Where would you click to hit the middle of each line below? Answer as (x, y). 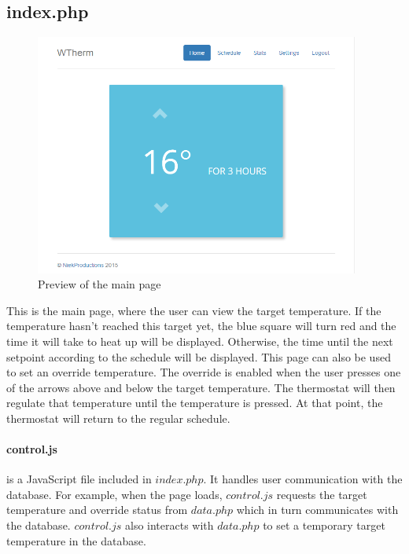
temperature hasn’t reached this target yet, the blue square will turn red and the (201, 326)
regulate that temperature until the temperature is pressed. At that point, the (195, 403)
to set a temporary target (324, 525)
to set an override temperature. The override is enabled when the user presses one (204, 372)
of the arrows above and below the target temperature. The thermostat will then (201, 387)
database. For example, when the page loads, (114, 494)
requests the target (322, 494)
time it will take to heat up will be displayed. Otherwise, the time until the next (200, 341)
